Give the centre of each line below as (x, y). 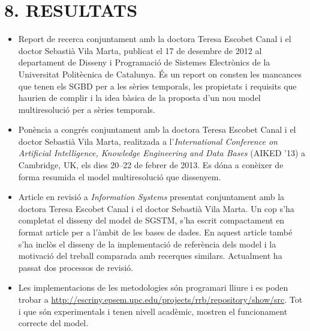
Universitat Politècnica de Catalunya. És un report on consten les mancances (160, 74)
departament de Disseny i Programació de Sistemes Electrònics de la (144, 62)
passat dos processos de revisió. (76, 267)
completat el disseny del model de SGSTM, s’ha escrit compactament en (151, 220)
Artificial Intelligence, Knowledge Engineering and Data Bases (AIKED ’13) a (162, 153)
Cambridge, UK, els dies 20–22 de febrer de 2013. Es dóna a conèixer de (151, 165)
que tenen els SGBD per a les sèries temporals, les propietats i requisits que (157, 86)
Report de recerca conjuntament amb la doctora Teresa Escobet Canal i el (155, 39)
